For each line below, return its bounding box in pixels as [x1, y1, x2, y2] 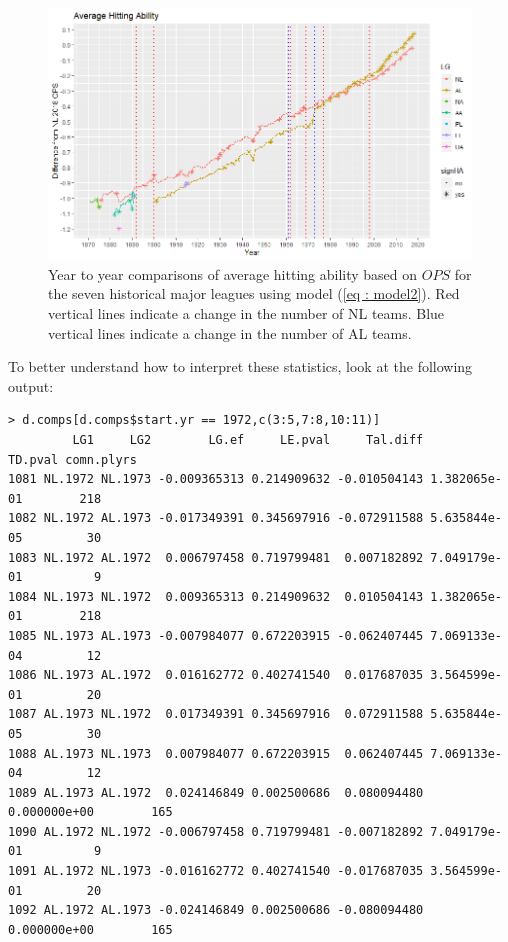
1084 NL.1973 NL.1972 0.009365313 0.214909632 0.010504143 [8, 589, 424, 604]
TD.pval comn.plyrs [8, 452, 137, 467]
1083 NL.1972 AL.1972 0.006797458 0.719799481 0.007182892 [8, 550, 424, 565]
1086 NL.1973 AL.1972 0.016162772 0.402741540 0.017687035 [8, 668, 424, 683]
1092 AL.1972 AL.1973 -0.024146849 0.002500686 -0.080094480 [8, 903, 424, 918]
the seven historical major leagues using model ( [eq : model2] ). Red [48, 283, 460, 304]
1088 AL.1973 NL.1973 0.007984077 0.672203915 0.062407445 [8, 746, 424, 761]
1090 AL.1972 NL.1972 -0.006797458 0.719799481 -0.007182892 [8, 824, 424, 839]
